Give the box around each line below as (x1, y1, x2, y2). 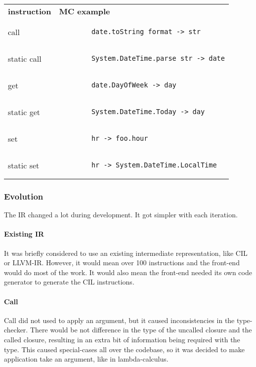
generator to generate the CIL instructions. (4, 277, 134, 287)
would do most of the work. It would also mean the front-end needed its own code (4, 267, 252, 277)
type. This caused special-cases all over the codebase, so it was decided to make (4, 344, 245, 354)
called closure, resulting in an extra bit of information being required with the (4, 334, 240, 344)
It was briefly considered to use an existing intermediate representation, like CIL (4, 247, 248, 258)
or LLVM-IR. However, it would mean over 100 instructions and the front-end (4, 257, 240, 268)
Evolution (4, 190, 43, 202)
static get (8, 106, 40, 118)
